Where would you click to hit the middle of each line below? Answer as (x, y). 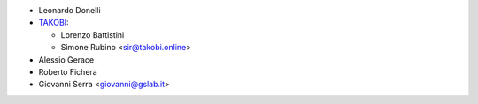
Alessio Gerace (66, 59)
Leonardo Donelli (69, 10)
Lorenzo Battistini (93, 34)
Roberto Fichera (68, 71)
